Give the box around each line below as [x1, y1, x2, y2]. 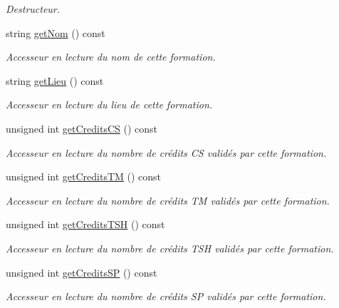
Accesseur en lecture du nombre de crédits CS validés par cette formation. [6, 145, 327, 160]
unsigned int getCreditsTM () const [6, 169, 162, 184]
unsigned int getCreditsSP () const [6, 265, 157, 279]
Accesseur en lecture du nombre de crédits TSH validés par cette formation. [6, 240, 334, 255]
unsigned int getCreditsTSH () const [6, 217, 165, 232]
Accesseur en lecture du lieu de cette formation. [6, 97, 213, 112]
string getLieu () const [6, 73, 104, 88]
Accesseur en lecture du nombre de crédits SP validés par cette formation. [6, 289, 326, 304]
